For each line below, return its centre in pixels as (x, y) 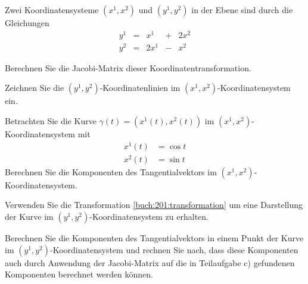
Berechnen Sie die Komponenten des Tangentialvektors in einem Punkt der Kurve (154, 238)
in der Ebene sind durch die (242, 10)
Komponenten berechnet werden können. (79, 274)
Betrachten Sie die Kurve (51, 121)
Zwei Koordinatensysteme (52, 10)
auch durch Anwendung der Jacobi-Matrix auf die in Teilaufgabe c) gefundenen (150, 262)
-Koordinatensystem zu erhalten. (149, 216)
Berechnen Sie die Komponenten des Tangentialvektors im (111, 171)
